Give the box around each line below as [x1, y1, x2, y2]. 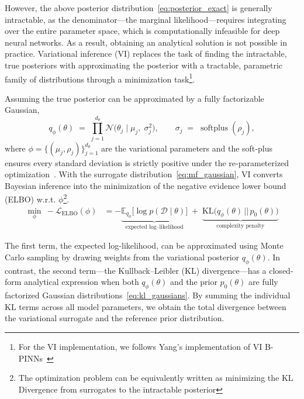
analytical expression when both [24, 276, 139, 288]
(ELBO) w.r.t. [5, 192, 56, 205]
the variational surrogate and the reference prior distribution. [5, 312, 224, 324]
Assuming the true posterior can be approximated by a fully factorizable [5, 92, 264, 104]
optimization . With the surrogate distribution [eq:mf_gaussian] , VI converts [5, 168, 283, 180]
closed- [269, 264, 293, 276]
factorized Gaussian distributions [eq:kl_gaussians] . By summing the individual [5, 289, 291, 301]
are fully [248, 276, 278, 288]
